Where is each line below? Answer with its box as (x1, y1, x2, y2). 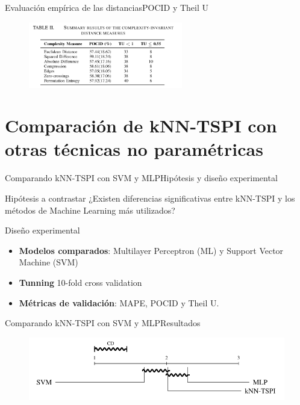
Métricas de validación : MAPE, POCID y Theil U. (19, 296, 219, 309)
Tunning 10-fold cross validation (19, 276, 142, 288)
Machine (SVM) (19, 256, 78, 268)
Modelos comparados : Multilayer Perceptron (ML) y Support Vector (19, 244, 284, 256)
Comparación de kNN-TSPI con (5, 113, 277, 138)
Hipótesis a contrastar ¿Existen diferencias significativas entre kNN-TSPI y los (5, 192, 295, 205)
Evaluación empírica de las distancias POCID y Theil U (5, 1, 209, 13)
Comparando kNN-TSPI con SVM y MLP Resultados (5, 317, 201, 329)
